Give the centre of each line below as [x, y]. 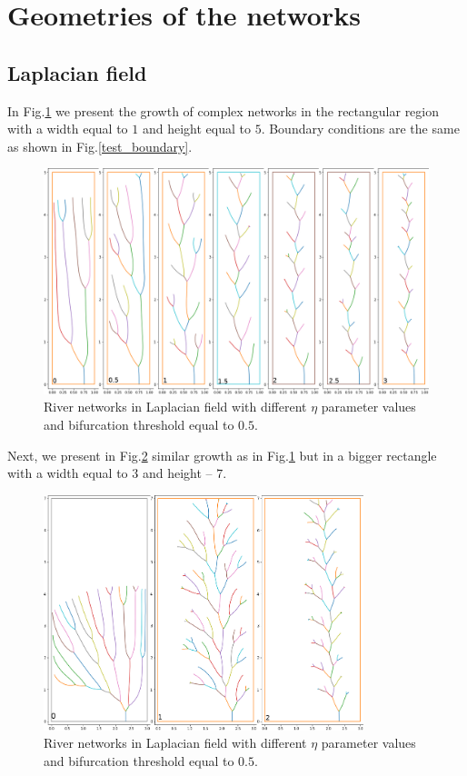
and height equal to [196, 129]
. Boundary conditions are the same [360, 129]
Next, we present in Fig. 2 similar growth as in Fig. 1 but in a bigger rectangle [222, 455]
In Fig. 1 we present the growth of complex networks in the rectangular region [224, 110]
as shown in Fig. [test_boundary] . [100, 146]
